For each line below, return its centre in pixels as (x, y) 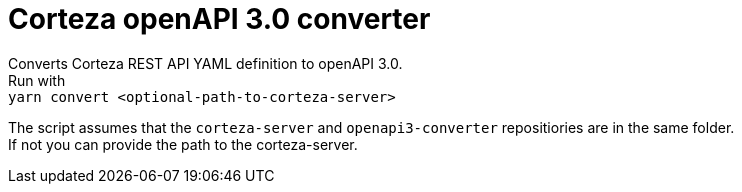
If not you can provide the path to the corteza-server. (183, 144)
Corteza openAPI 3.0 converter (219, 19)
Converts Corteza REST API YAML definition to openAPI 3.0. (205, 63)
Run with (37, 80)
